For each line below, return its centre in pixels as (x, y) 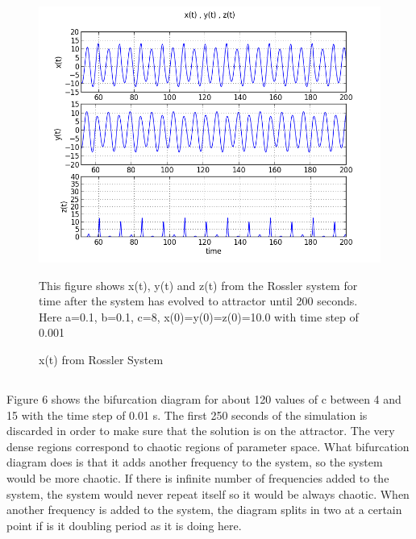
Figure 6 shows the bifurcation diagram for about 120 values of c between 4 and (204, 398)
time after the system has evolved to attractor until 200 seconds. (198, 301)
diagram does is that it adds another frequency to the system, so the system (195, 462)
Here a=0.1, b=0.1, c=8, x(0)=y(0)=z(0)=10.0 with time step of (199, 316)
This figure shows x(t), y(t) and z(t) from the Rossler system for (198, 285)
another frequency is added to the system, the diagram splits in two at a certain (204, 510)
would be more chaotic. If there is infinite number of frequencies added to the (198, 477)
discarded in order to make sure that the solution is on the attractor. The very (201, 431)
